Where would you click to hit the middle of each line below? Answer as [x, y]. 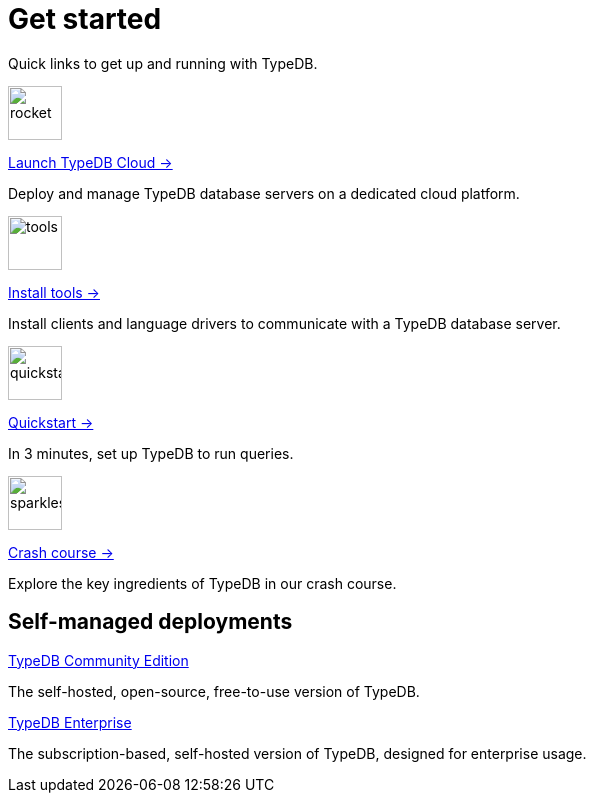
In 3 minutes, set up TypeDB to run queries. [151, 453]
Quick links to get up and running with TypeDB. [163, 63]
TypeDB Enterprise [70, 722]
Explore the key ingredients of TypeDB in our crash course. [202, 583]
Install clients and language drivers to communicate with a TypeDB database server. [284, 323]
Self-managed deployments [150, 622]
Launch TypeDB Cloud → [90, 162]
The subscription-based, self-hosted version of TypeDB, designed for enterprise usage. [297, 753]
